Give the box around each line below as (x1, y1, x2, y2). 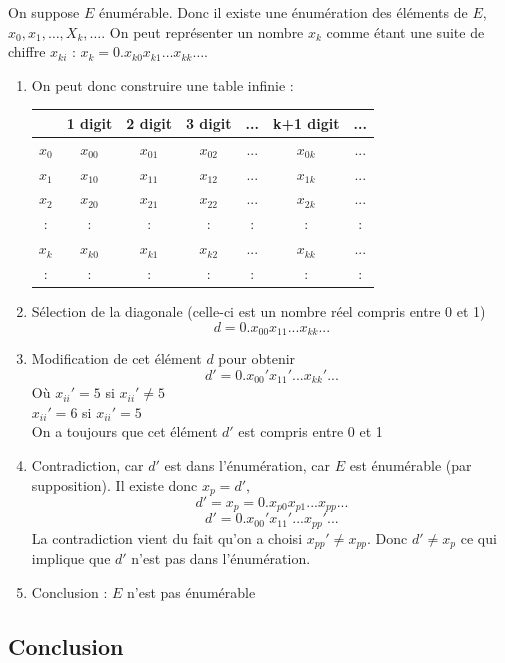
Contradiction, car (31, 454, 144, 475)
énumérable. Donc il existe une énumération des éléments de (99, 2, 468, 22)
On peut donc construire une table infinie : (31, 74, 294, 95)
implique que (31, 548, 111, 569)
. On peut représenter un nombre (101, 21, 304, 42)
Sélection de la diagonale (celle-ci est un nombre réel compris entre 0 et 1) (31, 301, 486, 322)
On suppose (8, 2, 80, 22)
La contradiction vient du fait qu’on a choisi (31, 527, 303, 548)
